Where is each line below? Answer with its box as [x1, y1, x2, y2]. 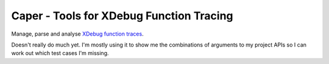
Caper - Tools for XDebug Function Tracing [11, 9, 233, 22]
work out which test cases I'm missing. [11, 50, 109, 57]
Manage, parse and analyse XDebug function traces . [11, 30, 144, 37]
